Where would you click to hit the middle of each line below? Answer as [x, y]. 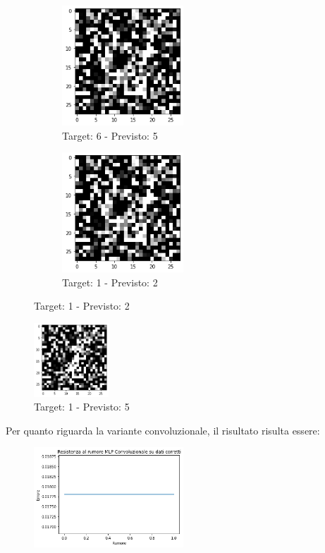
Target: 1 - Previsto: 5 [82, 407]
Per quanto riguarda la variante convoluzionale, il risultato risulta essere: [163, 430]
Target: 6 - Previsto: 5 [110, 135]
